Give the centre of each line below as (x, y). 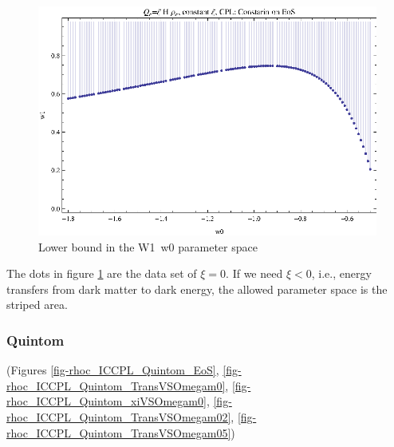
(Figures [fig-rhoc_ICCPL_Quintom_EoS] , (113, 370)
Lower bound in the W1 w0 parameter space (148, 246)
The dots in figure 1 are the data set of (102, 273)
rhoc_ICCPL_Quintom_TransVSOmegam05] (119, 432)
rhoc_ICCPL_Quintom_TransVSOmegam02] (119, 417)
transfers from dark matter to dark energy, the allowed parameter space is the (197, 289)
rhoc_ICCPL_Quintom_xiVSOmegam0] (106, 401)
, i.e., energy (341, 273)
